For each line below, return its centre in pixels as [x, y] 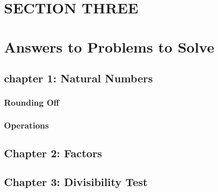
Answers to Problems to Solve [109, 46]
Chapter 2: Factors [53, 153]
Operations [27, 125]
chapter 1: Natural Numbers [79, 78]
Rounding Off [32, 102]
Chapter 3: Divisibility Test [76, 182]
